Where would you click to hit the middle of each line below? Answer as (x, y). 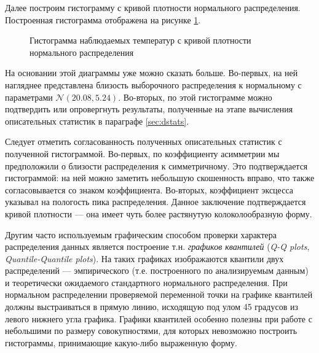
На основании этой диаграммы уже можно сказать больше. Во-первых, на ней (152, 73)
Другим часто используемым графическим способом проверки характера (141, 234)
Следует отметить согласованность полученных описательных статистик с (144, 142)
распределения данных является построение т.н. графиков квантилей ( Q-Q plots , (157, 246)
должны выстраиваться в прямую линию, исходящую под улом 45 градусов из (152, 307)
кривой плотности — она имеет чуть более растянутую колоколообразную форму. (159, 213)
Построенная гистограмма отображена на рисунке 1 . (103, 19)
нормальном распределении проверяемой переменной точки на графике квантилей (159, 294)
